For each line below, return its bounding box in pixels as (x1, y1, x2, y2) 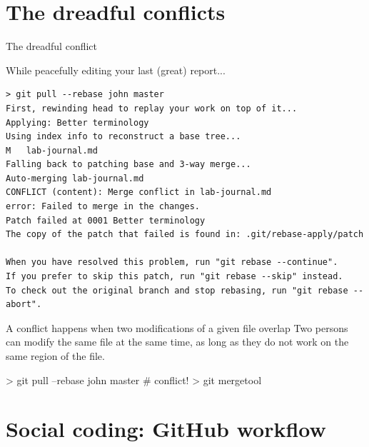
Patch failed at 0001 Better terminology (6, 215, 206, 226)
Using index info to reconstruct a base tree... (6, 131, 241, 142)
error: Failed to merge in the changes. (6, 201, 201, 212)
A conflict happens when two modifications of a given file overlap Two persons (6, 320, 348, 335)
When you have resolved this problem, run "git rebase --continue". (6, 257, 338, 268)
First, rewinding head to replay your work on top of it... (6, 103, 298, 114)
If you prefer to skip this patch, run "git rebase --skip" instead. (6, 271, 343, 282)
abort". (6, 299, 42, 310)
